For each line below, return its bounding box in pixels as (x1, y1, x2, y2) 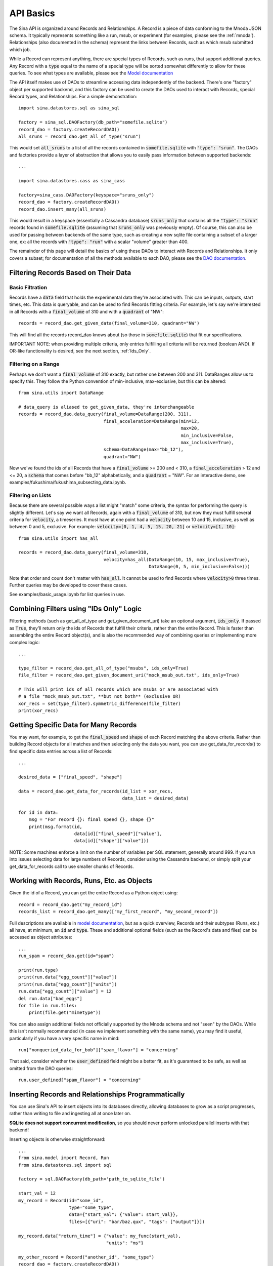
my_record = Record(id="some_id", (18, 1198, 104, 1203)
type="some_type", (69, 1205, 115, 1210)
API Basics (9, 8, 55, 19)
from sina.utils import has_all (18, 535, 99, 541)
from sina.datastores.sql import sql (18, 1162, 112, 1168)
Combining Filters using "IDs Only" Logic (9, 605, 142, 613)
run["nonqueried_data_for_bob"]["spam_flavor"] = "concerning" (18, 1047, 178, 1053)
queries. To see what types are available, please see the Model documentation (9, 70, 173, 76)
